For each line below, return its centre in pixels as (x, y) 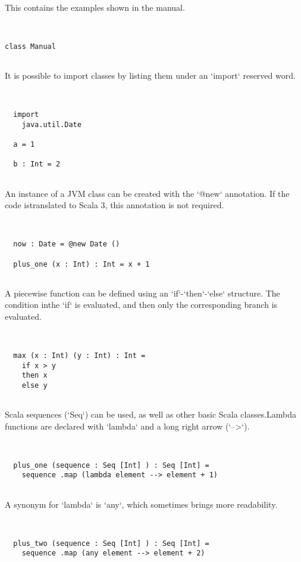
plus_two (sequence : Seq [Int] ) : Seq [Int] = (111, 543)
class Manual (30, 46)
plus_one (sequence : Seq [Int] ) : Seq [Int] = (111, 465)
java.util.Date (51, 124)
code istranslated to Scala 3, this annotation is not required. (115, 205)
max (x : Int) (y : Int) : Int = (79, 355)
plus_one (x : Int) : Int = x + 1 (81, 264)
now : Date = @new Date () (67, 244)
